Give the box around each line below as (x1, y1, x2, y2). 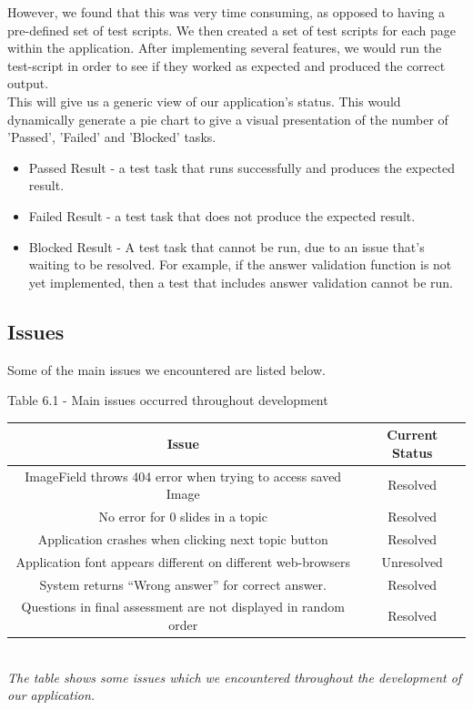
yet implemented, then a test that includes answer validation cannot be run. (28, 272, 453, 291)
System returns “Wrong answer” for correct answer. (39, 574, 327, 593)
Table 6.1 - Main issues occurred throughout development (7, 390, 328, 410)
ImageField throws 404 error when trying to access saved (25, 466, 342, 485)
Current (387, 425, 438, 444)
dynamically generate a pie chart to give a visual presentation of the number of (7, 109, 448, 128)
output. (7, 74, 49, 93)
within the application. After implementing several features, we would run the (7, 38, 442, 57)
